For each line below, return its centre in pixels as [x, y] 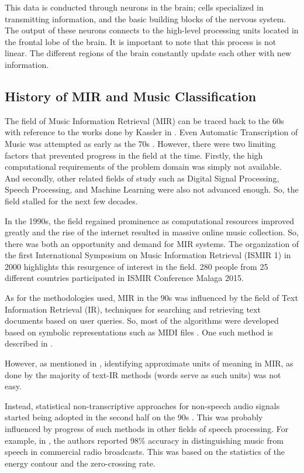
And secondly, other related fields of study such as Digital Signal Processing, [142, 178]
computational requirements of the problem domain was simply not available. [143, 167]
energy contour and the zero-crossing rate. [80, 463]
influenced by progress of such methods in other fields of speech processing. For [147, 429]
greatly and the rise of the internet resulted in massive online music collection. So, [152, 232]
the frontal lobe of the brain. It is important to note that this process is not [141, 41]
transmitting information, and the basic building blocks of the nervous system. [146, 18]
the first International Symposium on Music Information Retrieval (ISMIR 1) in [148, 255]
